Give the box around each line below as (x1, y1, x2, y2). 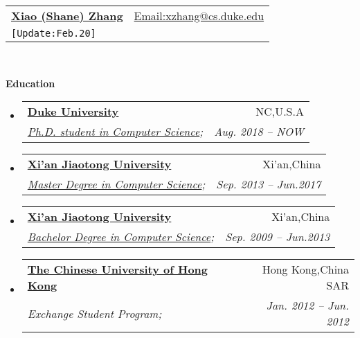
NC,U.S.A (255, 103, 304, 120)
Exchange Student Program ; (27, 305, 162, 321)
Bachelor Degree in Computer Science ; (27, 229, 215, 245)
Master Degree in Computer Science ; (27, 176, 206, 193)
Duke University (27, 103, 119, 120)
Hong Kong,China (262, 261, 349, 278)
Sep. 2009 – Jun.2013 (225, 229, 330, 245)
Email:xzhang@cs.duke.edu (134, 8, 264, 24)
